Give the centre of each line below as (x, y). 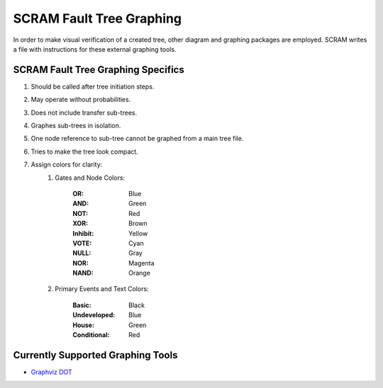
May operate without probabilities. (81, 100)
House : (84, 325)
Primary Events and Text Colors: (102, 289)
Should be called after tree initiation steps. (93, 86)
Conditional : (91, 335)
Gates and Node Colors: (90, 178)
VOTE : (82, 243)
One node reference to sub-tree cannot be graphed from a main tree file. (137, 139)
